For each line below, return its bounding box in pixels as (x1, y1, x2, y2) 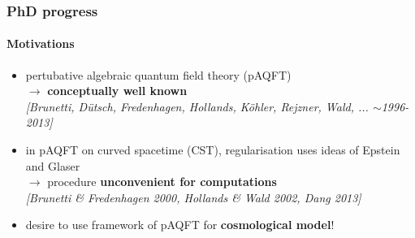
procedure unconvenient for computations (47, 173, 277, 190)
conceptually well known (47, 82, 188, 99)
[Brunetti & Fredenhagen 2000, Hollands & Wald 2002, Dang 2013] (25, 188, 361, 206)
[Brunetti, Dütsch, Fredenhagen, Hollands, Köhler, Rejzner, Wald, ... (25, 97, 369, 115)
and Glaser (25, 157, 80, 174)
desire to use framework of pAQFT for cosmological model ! (25, 216, 335, 233)
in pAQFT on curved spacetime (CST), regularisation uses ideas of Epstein (25, 141, 400, 158)
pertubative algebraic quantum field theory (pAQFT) (25, 66, 292, 83)
